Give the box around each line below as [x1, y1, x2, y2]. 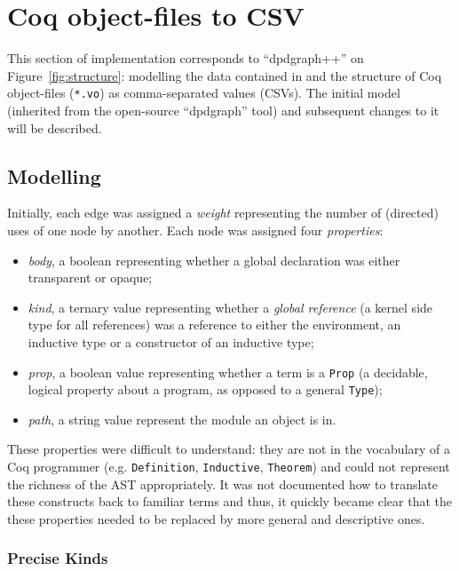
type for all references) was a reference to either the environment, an [28, 315, 401, 334]
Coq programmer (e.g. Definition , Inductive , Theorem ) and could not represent [7, 457, 450, 476]
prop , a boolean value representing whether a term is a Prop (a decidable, [28, 362, 428, 381]
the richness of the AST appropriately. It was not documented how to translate [7, 474, 439, 493]
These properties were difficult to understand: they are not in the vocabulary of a [7, 440, 451, 458]
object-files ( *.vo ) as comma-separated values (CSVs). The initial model [7, 83, 400, 102]
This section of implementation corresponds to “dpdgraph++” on [7, 49, 364, 67]
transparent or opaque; [28, 268, 153, 287]
